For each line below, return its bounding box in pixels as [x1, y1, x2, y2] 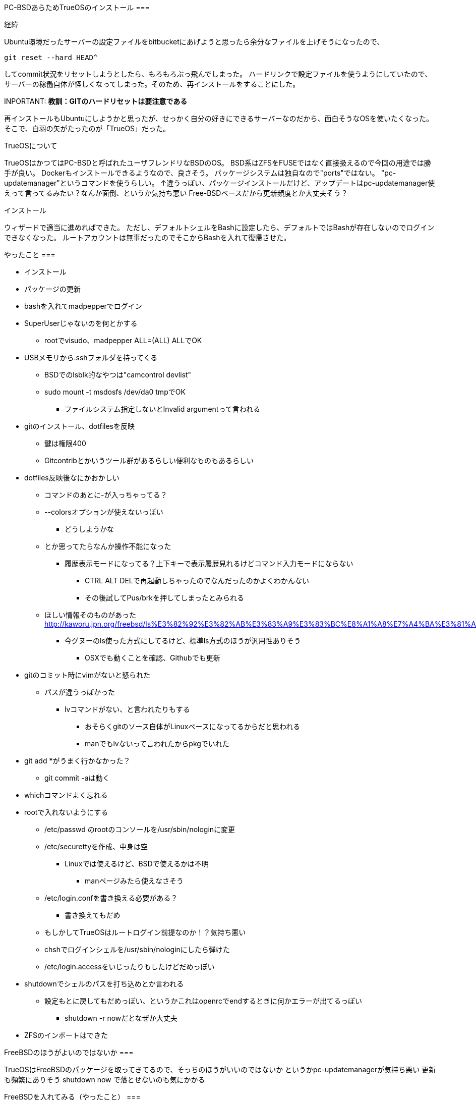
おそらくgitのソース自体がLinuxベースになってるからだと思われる [85, 722, 301, 731]
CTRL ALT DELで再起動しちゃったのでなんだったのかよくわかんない [85, 576, 310, 585]
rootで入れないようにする [24, 808, 108, 816]
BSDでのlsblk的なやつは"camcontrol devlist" [44, 370, 192, 379]
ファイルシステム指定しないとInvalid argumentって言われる [65, 405, 260, 413]
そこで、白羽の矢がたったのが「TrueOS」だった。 [4, 124, 170, 133]
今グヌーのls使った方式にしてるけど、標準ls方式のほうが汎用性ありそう [65, 636, 301, 645]
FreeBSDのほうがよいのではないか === [4, 1048, 134, 1057]
